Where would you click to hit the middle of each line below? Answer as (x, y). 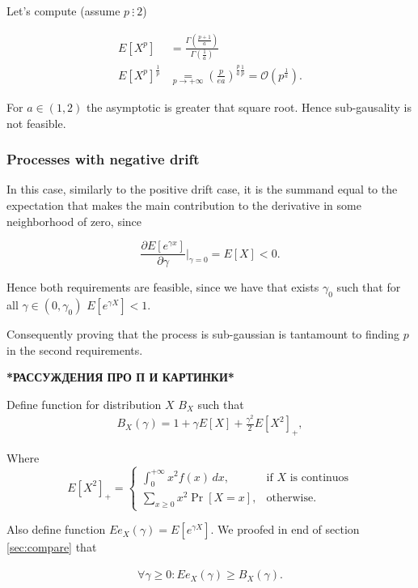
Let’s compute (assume (63, 11)
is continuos (319, 477)
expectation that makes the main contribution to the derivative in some (184, 205)
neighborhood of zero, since (74, 221)
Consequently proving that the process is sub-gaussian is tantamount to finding (203, 334)
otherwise (290, 499)
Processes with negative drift (103, 159)
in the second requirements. (75, 349)
